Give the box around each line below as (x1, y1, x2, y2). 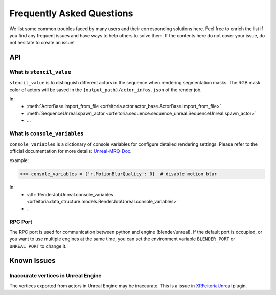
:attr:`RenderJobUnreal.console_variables (27, 191, 113, 197)
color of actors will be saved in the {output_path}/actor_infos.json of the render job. (9, 87, 202, 93)
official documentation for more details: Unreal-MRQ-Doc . (9, 148, 132, 154)
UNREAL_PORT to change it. (9, 243, 67, 249)
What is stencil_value (9, 69, 72, 76)
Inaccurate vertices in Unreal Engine (9, 272, 102, 279)
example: (9, 157, 29, 164)
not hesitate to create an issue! (9, 40, 75, 46)
